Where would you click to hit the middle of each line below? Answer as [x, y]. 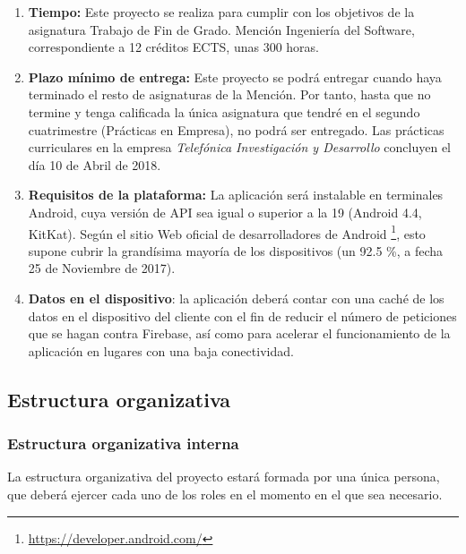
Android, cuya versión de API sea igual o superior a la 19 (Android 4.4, [225, 212]
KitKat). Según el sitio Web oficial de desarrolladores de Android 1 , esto [227, 232]
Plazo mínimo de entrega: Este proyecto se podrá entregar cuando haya [235, 77]
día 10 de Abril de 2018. [95, 164]
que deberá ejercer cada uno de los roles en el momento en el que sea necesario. [225, 494]
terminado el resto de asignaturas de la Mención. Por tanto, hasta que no [229, 94]
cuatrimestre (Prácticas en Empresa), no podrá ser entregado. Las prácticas [236, 129]
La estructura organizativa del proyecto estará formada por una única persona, [224, 477]
